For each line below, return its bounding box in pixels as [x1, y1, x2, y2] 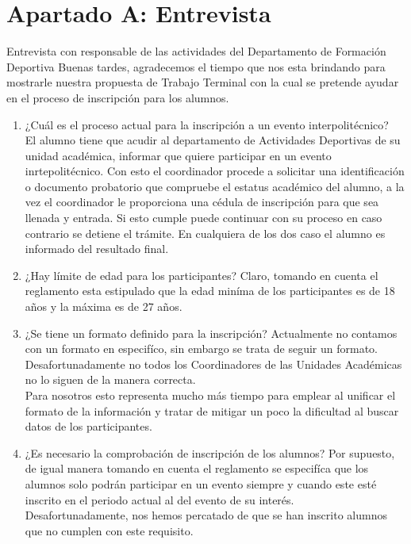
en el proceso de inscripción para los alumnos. [6, 89, 229, 105]
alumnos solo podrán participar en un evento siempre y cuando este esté [25, 475, 377, 492]
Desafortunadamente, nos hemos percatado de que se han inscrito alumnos [25, 507, 387, 523]
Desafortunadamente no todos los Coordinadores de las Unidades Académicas [25, 355, 402, 372]
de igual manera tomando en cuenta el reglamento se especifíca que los [25, 460, 369, 477]
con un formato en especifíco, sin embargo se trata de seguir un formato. [25, 340, 378, 357]
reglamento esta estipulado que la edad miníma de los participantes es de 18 [25, 282, 395, 299]
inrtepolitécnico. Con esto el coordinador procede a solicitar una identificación [25, 163, 405, 179]
